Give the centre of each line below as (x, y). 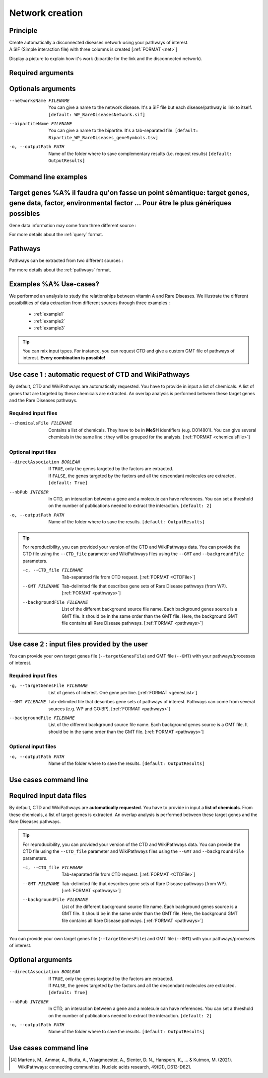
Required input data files (48, 796)
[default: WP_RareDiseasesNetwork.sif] (97, 115)
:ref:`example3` (50, 328)
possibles (25, 213)
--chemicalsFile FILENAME (41, 423)
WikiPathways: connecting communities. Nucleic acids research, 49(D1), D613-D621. (104, 1067)
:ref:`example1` (49, 314)
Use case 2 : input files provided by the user (79, 644)
